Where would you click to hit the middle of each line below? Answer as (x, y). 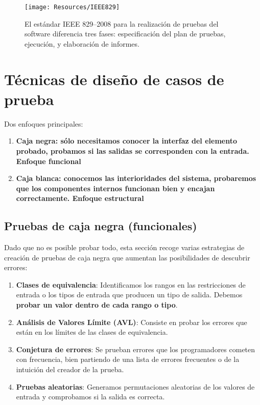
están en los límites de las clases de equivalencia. (92, 332)
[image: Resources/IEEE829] (72, 7)
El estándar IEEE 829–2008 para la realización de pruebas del (122, 23)
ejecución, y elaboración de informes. (82, 43)
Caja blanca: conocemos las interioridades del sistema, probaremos (136, 178)
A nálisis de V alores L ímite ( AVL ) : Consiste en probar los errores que (132, 322)
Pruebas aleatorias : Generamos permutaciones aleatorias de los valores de (135, 386)
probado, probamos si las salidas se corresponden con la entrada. (133, 150)
